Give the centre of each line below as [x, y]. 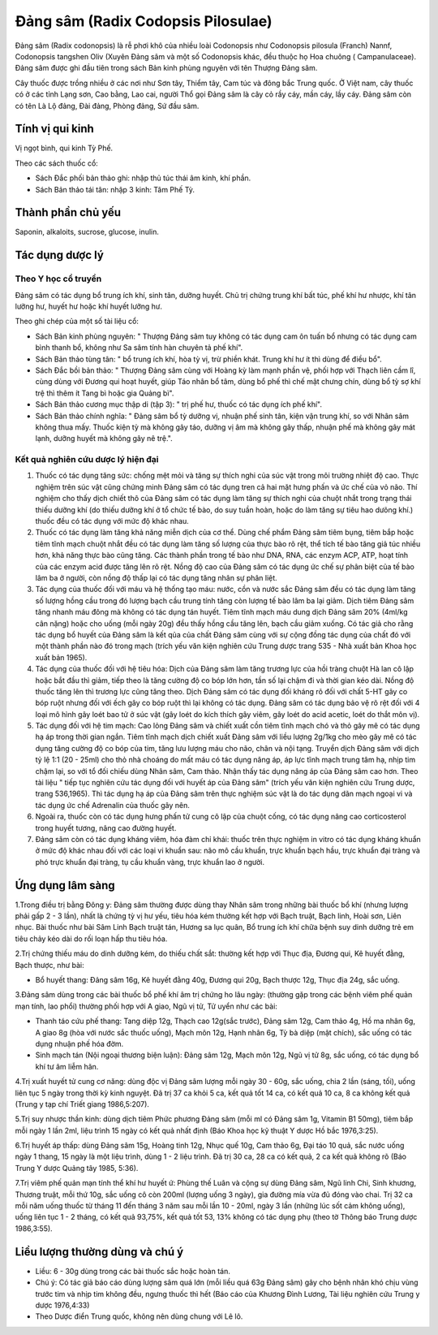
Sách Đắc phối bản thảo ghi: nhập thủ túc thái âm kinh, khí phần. [143, 178]
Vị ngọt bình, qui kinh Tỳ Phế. [64, 148]
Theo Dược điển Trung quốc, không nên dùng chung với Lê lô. [139, 1316]
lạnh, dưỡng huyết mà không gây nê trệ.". [104, 439]
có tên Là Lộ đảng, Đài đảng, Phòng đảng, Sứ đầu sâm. [107, 106]
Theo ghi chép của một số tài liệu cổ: [77, 322]
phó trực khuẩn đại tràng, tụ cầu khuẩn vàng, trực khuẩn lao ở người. [150, 862]
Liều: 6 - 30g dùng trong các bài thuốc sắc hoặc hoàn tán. [133, 1271]
